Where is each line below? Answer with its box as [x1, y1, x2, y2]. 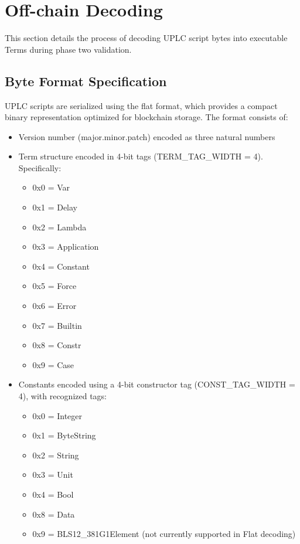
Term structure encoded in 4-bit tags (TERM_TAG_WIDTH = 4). [18, 150, 263, 162]
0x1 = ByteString [32, 429, 96, 441]
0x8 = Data [32, 508, 75, 520]
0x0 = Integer [32, 409, 83, 421]
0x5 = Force [32, 280, 77, 292]
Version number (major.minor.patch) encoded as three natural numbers [18, 130, 275, 142]
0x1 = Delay [32, 201, 78, 213]
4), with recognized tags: [18, 390, 107, 402]
